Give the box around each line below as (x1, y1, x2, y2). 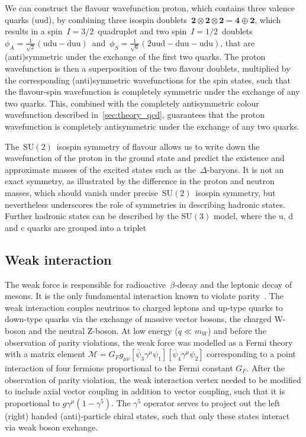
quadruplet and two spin (98, 25, 187, 37)
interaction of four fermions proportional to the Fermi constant (5, 361, 233, 374)
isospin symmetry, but (195, 187, 276, 199)
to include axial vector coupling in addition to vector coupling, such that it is (5, 385, 285, 397)
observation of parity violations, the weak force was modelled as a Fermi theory (5, 336, 293, 348)
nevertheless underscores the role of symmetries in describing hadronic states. (5, 198, 285, 210)
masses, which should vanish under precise (5, 187, 158, 199)
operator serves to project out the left (143, 396, 281, 409)
